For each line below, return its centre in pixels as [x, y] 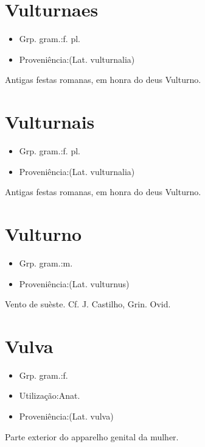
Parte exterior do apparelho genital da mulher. [92, 436]
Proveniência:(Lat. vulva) [66, 416]
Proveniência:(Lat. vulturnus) [74, 283]
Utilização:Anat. [50, 395]
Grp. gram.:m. [46, 263]
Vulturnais [50, 122]
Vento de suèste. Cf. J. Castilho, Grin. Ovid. [88, 304]
